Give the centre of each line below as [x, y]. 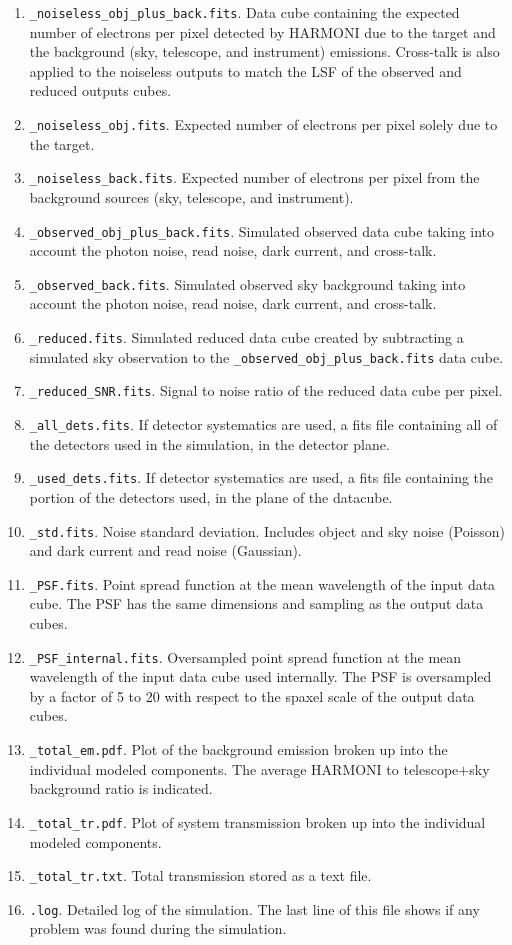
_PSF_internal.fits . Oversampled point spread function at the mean [245, 656]
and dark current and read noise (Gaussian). [165, 550]
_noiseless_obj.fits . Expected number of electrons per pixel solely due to [263, 124]
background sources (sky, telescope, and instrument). [191, 196]
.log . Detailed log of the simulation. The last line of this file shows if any [254, 908]
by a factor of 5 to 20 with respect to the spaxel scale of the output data [252, 695]
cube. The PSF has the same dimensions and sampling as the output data [256, 603]
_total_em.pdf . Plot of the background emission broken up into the [238, 749]
